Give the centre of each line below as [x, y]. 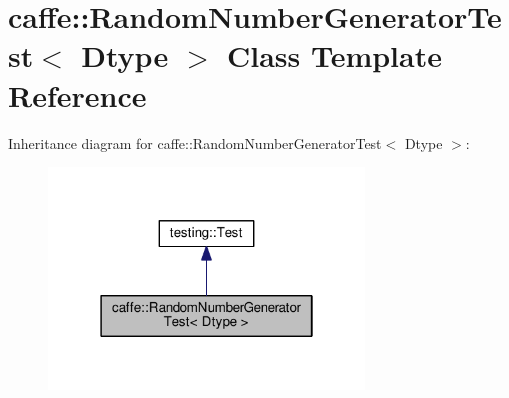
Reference [77, 94]
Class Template [334, 55]
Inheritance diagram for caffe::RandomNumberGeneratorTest [195, 142]
